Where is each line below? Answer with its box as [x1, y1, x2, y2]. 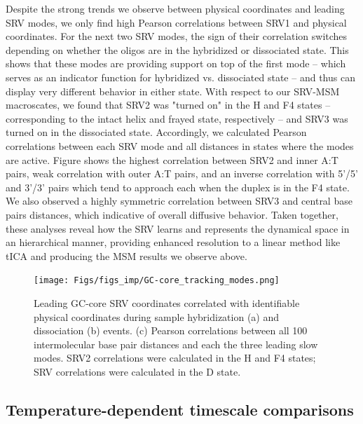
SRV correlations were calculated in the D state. [34, 364, 241, 378]
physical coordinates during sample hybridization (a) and [34, 309, 280, 324]
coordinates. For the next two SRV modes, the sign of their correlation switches [6, 29, 348, 43]
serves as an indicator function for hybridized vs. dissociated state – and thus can [6, 69, 355, 84]
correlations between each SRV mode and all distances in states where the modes [6, 138, 354, 153]
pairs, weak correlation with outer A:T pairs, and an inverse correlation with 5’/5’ [6, 166, 359, 181]
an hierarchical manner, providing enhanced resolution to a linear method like [6, 235, 341, 249]
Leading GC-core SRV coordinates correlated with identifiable [34, 295, 300, 310]
